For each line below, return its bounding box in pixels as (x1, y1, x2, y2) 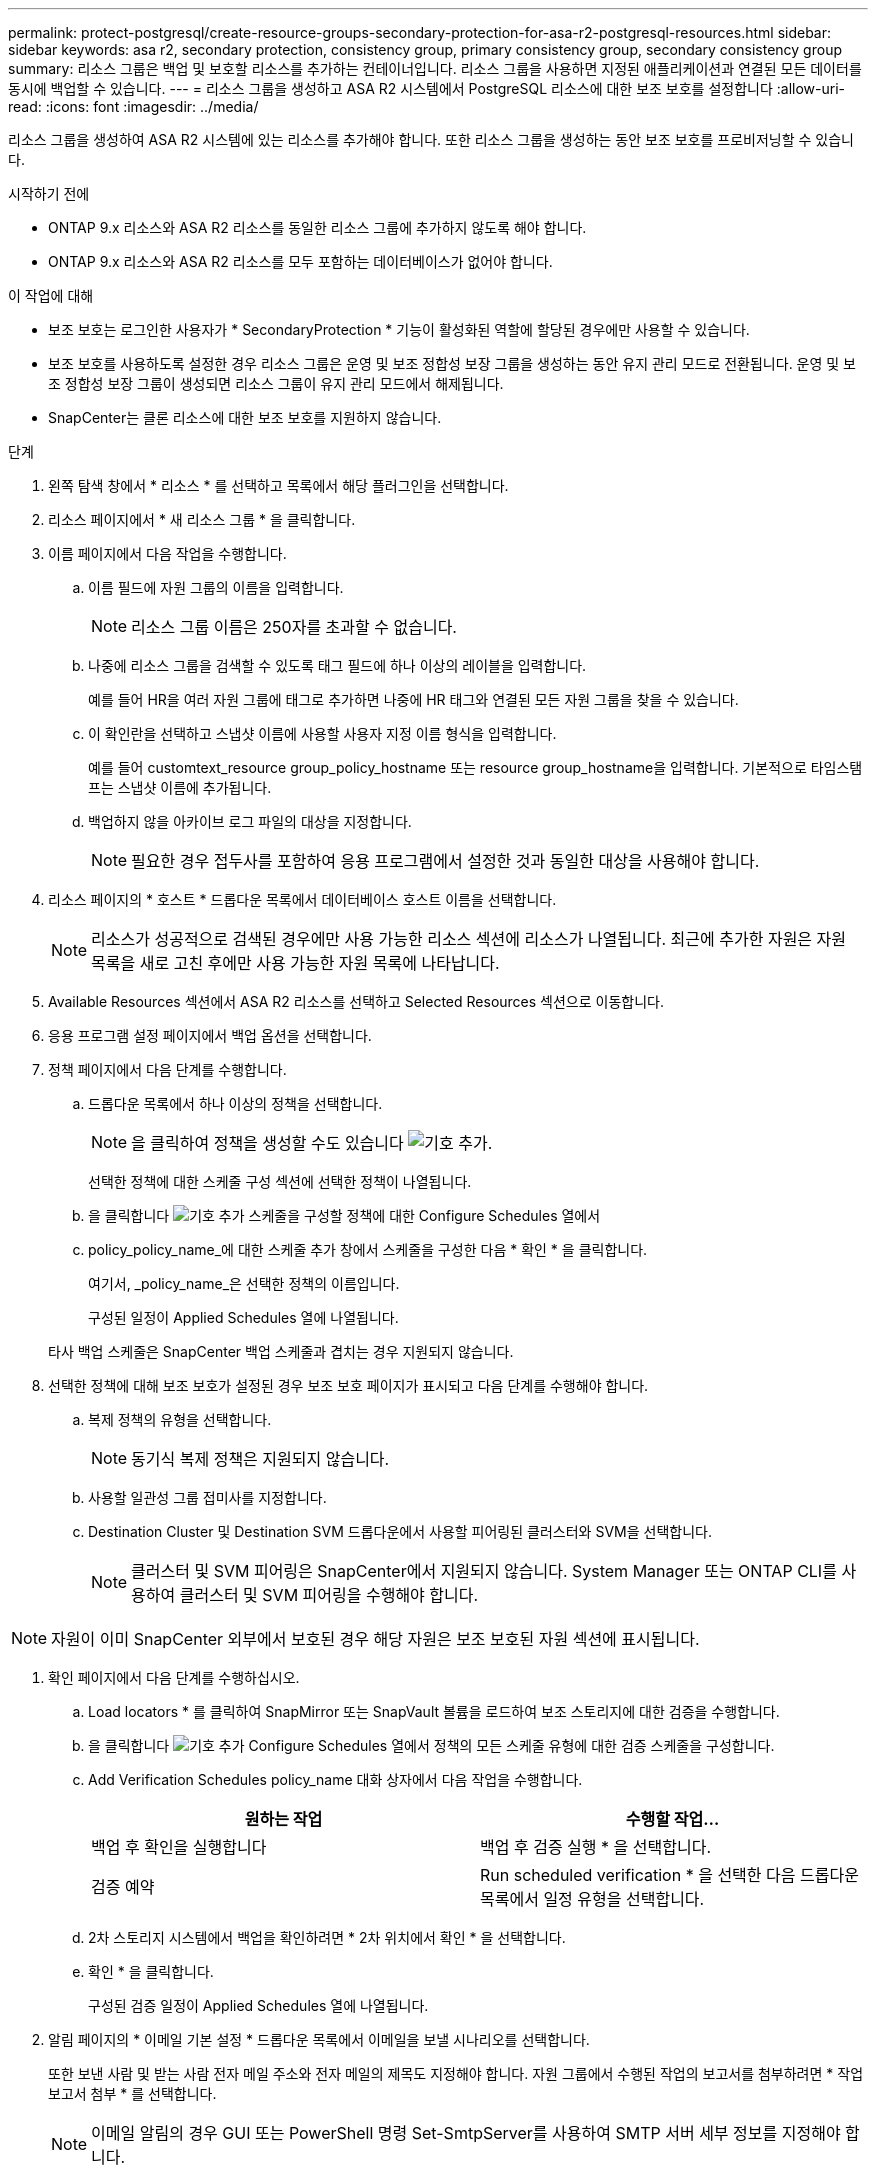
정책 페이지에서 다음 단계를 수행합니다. (48, 1061, 287, 1078)
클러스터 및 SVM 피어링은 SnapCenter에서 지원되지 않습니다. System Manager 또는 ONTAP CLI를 (131, 1561, 837, 1581)
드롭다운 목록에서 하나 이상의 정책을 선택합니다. (88, 1095, 383, 1112)
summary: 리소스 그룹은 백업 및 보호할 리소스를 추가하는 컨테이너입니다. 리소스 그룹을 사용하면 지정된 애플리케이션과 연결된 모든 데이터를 (8, 60, 862, 77)
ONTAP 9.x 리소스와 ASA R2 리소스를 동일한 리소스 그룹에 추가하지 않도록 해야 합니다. (48, 219, 587, 236)
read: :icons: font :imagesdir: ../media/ (8, 98, 259, 115)
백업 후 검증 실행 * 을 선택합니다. (480, 1837, 711, 1857)
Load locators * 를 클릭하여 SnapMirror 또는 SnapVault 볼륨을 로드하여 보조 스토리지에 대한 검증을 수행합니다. (88, 1703, 780, 1720)
